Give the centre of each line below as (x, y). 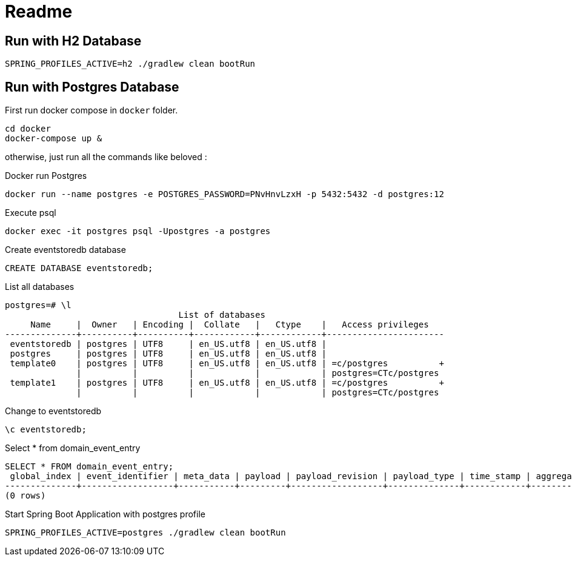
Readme (39, 12)
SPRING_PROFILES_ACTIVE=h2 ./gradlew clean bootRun (130, 64)
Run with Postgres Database (92, 87)
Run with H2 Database (73, 41)
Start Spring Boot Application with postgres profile (105, 514)
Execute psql (31, 213)
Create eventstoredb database (65, 250)
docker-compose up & (54, 139)
